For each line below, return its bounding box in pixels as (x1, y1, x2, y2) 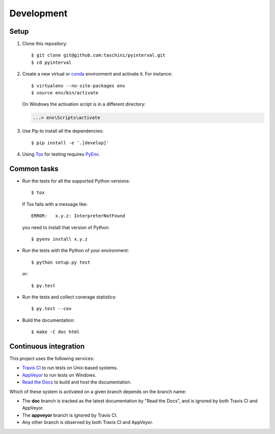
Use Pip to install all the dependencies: (22, 128, 104, 134)
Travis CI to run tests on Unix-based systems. (22, 365, 118, 371)
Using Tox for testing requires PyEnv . (22, 151, 100, 158)
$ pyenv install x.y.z (31, 236, 88, 242)
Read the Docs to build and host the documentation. (22, 379, 132, 385)
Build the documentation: (22, 317, 75, 323)
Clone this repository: (22, 41, 68, 47)
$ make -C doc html (31, 329, 80, 335)
